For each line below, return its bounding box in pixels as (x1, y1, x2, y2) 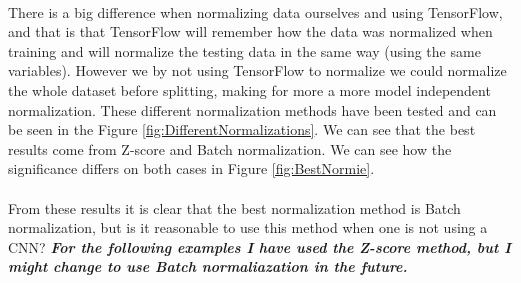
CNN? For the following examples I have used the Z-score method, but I (8, 236, 511, 257)
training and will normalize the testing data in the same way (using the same (8, 40, 481, 61)
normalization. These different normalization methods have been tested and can (8, 99, 497, 120)
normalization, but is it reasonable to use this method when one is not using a (8, 217, 488, 238)
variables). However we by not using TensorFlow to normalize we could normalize (8, 60, 507, 81)
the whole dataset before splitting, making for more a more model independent (8, 79, 491, 100)
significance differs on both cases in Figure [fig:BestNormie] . (8, 158, 375, 179)
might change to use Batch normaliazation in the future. (8, 256, 408, 277)
